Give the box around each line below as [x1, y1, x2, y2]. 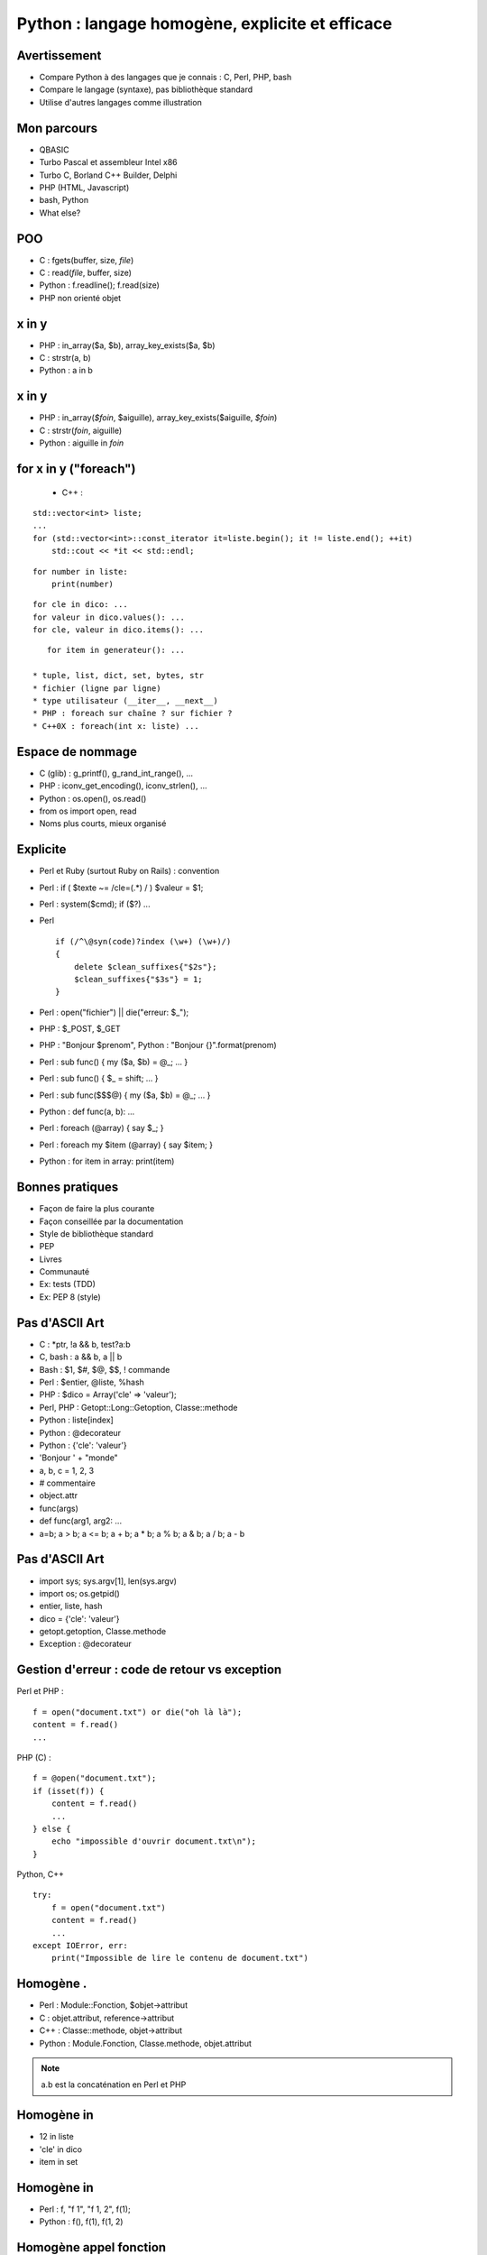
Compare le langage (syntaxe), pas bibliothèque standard [39, 84, 253, 95]
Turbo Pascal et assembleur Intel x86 [39, 157, 178, 168]
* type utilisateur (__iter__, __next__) [32, 695, 218, 706]
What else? [39, 207, 81, 218]
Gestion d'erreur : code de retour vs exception [16, 1662, 282, 1678]
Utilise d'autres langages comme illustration [39, 97, 202, 107]
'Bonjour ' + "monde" [39, 1452, 119, 1463]
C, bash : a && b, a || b [39, 1351, 123, 1362]
